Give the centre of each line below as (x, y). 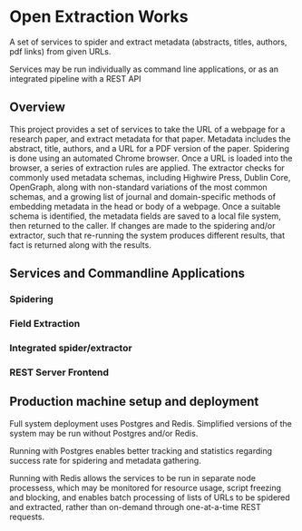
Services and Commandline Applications (127, 274)
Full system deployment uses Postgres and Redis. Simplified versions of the (151, 423)
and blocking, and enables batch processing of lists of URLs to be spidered (150, 497)
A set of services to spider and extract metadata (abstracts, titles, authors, (148, 42)
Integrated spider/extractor (71, 348)
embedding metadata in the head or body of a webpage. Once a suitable (145, 206)
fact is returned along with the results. (80, 245)
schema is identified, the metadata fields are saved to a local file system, (145, 216)
